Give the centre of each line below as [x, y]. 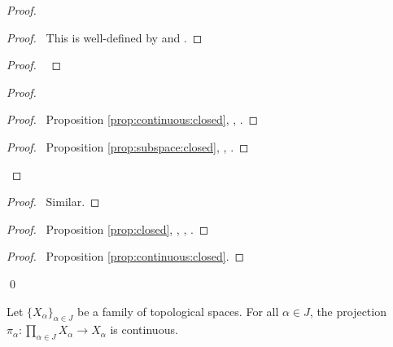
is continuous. [144, 329]
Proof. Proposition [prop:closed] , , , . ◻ [108, 228]
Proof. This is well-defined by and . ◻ [105, 37]
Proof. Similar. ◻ [53, 202]
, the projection [348, 311]
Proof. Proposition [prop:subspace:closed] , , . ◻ [128, 146]
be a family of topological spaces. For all [178, 311]
